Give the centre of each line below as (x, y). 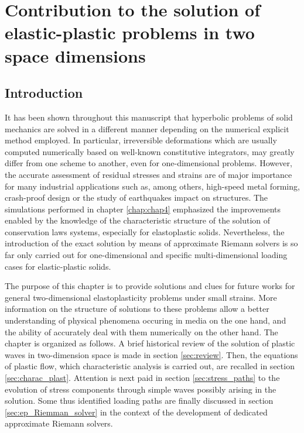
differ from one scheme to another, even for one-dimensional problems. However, (148, 163)
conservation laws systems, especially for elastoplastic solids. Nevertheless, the (145, 231)
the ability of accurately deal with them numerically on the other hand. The (141, 331)
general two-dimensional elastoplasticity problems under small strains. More (141, 297)
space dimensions (75, 55)
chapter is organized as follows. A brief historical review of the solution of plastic (150, 343)
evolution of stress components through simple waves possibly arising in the (141, 389)
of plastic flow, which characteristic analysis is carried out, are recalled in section (150, 366)
